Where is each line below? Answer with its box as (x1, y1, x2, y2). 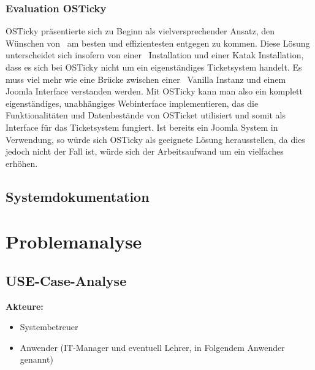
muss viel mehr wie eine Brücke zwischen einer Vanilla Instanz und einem (6, 72, 286, 85)
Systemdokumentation (6, 187, 150, 206)
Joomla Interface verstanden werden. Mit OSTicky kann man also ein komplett (6, 85, 303, 98)
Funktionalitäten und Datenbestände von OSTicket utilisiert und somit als (6, 109, 286, 121)
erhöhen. (6, 156, 38, 169)
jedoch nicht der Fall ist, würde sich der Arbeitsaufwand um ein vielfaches (6, 145, 284, 158)
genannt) (20, 353, 53, 366)
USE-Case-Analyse (6, 271, 127, 290)
